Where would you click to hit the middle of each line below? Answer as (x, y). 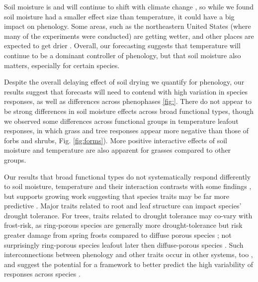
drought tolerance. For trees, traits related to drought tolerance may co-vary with (128, 215)
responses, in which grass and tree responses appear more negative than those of (127, 131)
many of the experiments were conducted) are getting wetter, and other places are (129, 36)
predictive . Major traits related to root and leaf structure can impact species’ (123, 206)
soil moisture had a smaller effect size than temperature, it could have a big (119, 16)
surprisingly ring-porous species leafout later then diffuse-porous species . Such (124, 244)
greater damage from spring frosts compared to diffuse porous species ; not (118, 235)
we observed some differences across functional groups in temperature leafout (121, 121)
